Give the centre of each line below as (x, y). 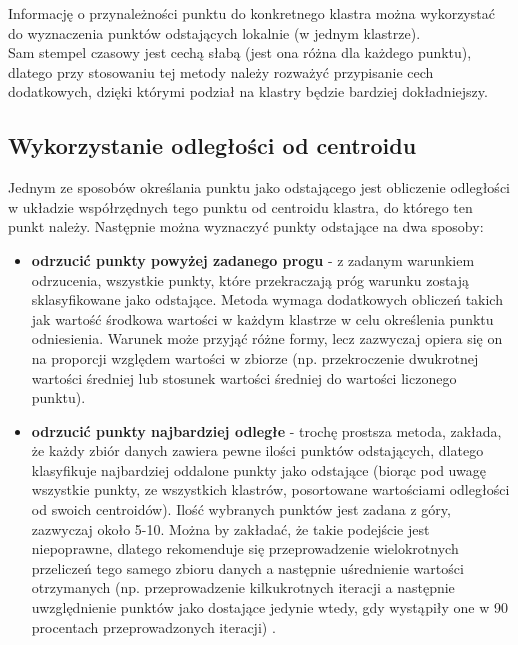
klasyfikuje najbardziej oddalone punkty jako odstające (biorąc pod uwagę (258, 469)
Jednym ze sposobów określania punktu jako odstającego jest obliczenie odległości (259, 187)
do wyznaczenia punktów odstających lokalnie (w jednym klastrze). (214, 32)
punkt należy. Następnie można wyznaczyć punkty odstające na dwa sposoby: (246, 226)
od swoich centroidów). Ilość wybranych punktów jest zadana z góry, (241, 509)
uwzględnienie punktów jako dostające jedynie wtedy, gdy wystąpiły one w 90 (270, 607)
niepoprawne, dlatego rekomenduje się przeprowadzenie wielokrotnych (245, 548)
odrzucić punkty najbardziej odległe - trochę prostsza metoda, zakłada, (266, 430)
